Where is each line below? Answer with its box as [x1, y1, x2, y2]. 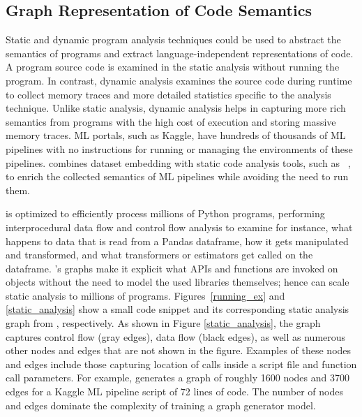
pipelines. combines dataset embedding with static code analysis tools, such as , [6, 155, 351, 170]
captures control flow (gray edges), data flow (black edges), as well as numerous [6, 329, 346, 344]
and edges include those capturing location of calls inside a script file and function [6, 356, 357, 371]
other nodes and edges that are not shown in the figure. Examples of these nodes [6, 343, 352, 358]
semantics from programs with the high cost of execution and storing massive [6, 114, 336, 129]
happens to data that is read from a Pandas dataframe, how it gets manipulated [6, 233, 349, 248]
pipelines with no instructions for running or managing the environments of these [6, 141, 353, 156]
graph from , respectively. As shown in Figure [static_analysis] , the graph [6, 316, 321, 330]
